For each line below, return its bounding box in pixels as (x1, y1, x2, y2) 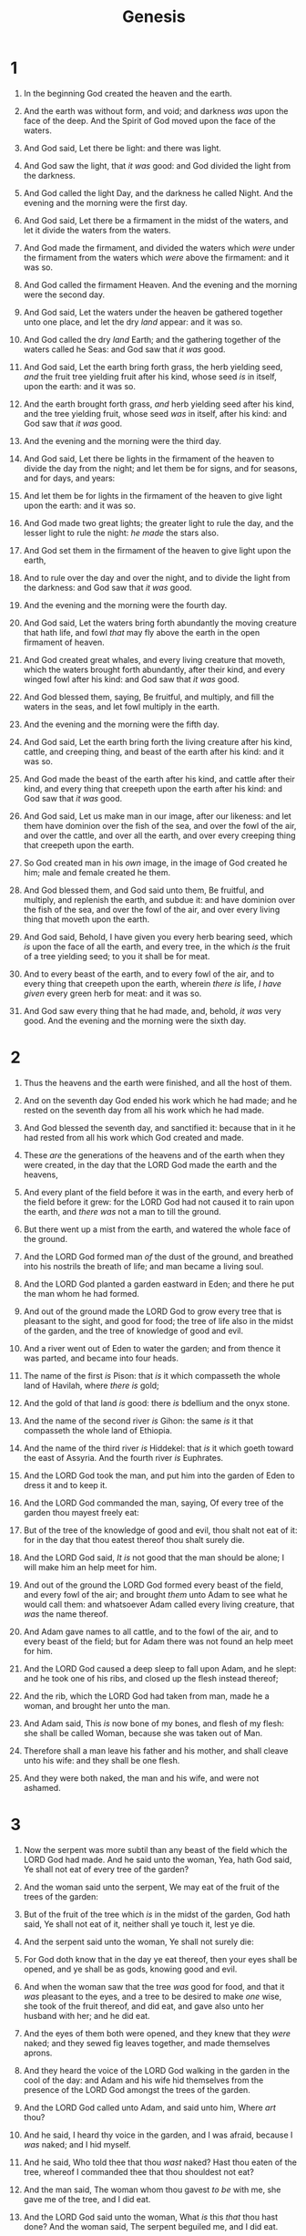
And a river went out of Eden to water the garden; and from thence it (23, 1342, 281, 1353)
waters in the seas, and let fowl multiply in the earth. (23, 700, 220, 712)
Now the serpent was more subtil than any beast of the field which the (23, 1844, 288, 1855)
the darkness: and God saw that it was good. (23, 582, 192, 593)
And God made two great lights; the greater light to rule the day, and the (23, 517, 294, 528)
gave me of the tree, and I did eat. (23, 2193, 151, 2204)
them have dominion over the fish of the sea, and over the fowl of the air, (23, 820, 297, 831)
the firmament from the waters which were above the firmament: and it (23, 252, 290, 263)
